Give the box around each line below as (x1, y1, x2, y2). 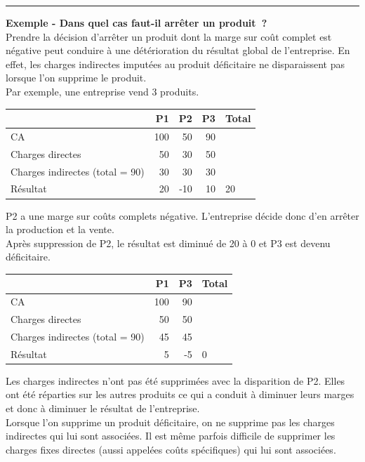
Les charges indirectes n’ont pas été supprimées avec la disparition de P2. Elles (6, 373, 345, 388)
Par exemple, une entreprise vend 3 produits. (6, 84, 199, 98)
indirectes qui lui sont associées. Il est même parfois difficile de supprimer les (6, 428, 336, 443)
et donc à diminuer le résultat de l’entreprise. (6, 401, 200, 416)
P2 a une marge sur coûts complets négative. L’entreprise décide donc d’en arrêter (6, 208, 359, 223)
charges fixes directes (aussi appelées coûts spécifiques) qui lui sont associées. (6, 442, 336, 456)
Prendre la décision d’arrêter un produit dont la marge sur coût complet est (6, 29, 332, 44)
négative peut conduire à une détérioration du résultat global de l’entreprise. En (6, 43, 350, 58)
